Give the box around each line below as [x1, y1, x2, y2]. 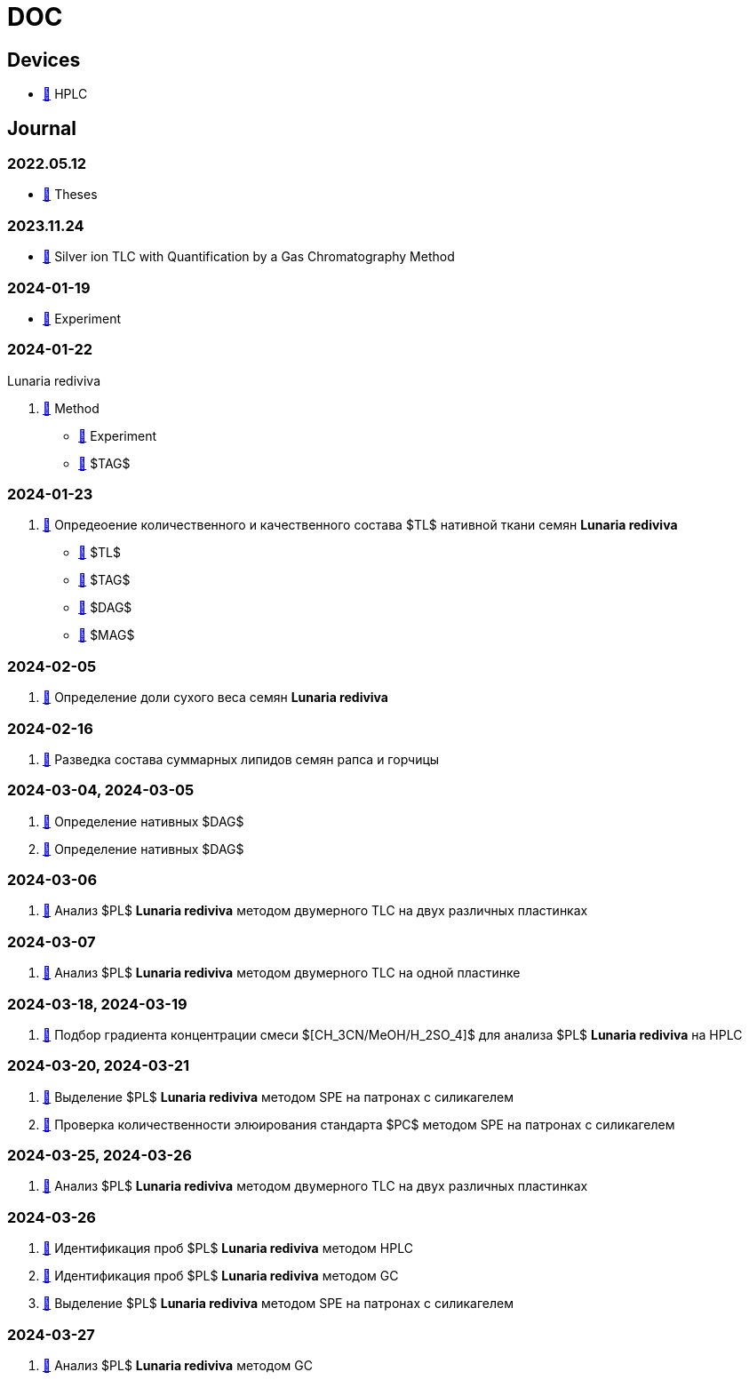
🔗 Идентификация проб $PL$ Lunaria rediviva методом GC [43, 1268, 399, 1284]
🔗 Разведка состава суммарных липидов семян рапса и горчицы [43, 751, 440, 767]
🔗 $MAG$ [78, 627, 135, 643]
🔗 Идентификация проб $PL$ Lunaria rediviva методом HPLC [43, 1240, 413, 1256]
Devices [7, 48, 81, 71]
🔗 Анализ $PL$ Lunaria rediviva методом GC [43, 1357, 313, 1373]
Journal [7, 116, 76, 140]
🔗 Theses [43, 187, 98, 203]
